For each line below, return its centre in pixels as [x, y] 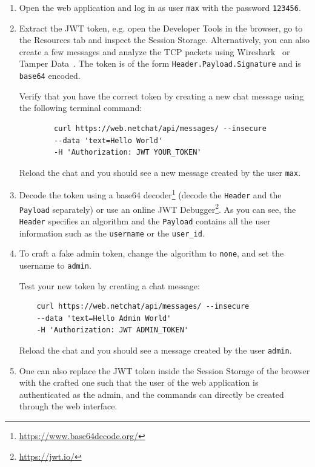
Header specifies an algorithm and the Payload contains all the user [145, 221]
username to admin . [55, 265]
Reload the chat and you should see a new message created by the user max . [160, 172]
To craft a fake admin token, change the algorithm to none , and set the [151, 253]
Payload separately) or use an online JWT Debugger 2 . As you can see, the [157, 208]
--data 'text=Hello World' [108, 140]
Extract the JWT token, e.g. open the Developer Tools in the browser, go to [161, 28]
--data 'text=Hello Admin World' [104, 318]
